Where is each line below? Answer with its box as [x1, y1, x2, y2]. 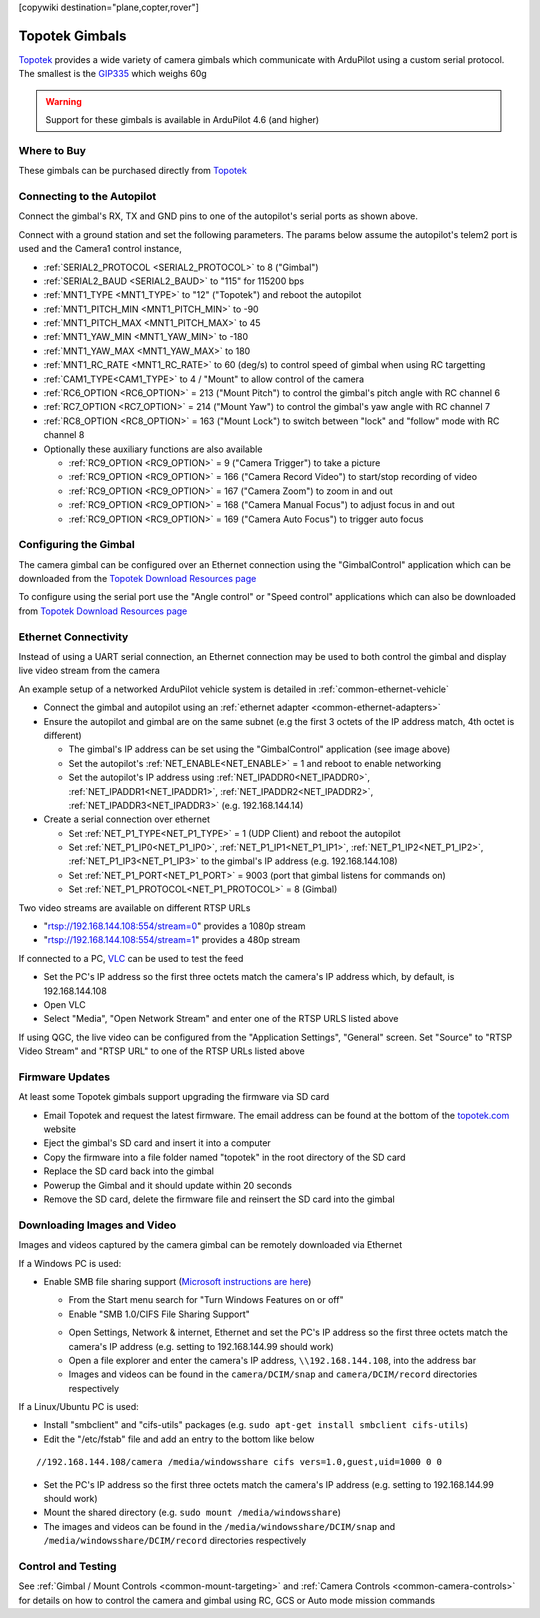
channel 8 [43, 429, 85, 441]
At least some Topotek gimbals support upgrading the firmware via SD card [18, 1091, 330, 1103]
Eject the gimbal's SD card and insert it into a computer [43, 1137, 272, 1149]
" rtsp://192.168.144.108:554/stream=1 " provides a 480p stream [43, 934, 301, 946]
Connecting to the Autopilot [18, 189, 157, 203]
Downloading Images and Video [18, 1218, 177, 1232]
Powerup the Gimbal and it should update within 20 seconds [43, 1179, 292, 1191]
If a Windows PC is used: [18, 1257, 122, 1269]
